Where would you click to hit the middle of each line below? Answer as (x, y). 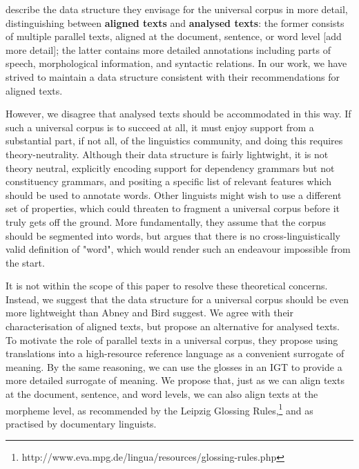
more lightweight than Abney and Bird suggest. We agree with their (150, 313)
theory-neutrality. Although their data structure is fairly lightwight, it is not (167, 154)
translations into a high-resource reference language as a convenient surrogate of (175, 353)
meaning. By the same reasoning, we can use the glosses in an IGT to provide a (174, 366)
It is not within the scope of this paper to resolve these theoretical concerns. (167, 286)
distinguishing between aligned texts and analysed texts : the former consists (175, 22)
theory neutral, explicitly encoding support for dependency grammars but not (170, 167)
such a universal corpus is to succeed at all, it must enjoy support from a (160, 127)
